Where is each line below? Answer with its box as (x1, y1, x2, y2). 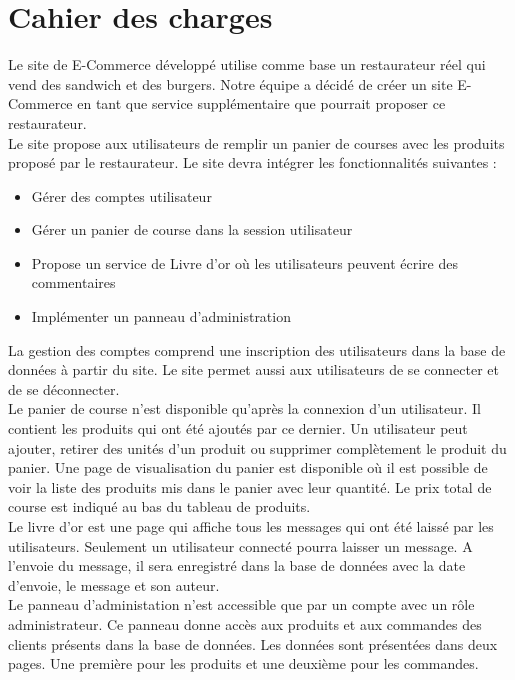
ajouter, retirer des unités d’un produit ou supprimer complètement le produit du (8, 437, 507, 458)
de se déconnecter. (8, 378, 120, 399)
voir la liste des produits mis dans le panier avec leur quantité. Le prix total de (8, 476, 492, 497)
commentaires (31, 272, 116, 293)
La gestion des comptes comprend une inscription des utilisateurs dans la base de (8, 339, 506, 360)
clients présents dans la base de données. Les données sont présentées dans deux (8, 633, 498, 654)
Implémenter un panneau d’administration (31, 306, 291, 327)
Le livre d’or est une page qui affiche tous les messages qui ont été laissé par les (8, 516, 494, 536)
